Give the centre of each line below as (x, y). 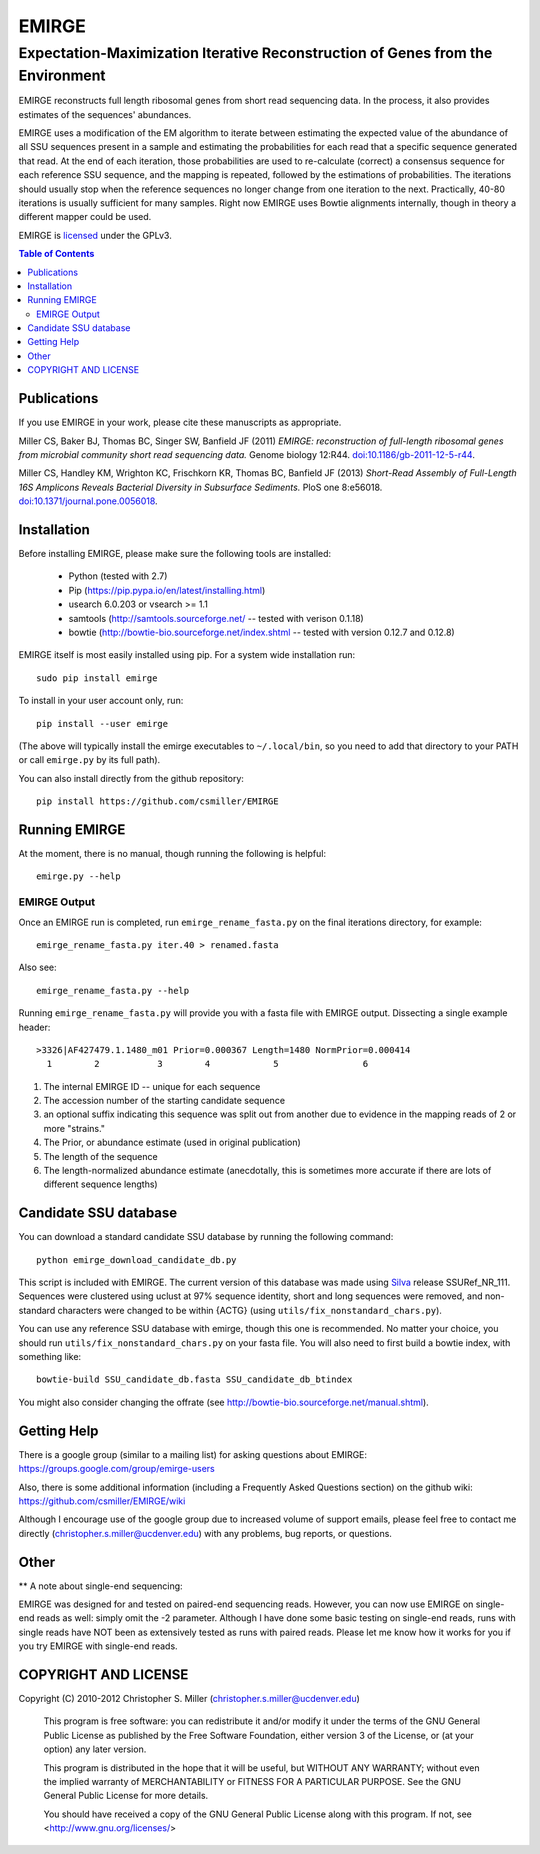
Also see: (37, 967)
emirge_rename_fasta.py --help (113, 990)
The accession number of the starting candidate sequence (164, 1101)
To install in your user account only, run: (101, 701)
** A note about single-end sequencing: (101, 1586)
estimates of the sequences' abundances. (105, 114)
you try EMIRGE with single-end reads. (98, 1646)
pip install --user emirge (102, 723)
